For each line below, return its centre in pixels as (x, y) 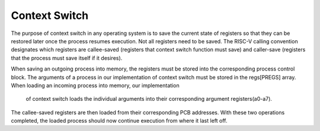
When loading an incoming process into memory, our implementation (95, 85)
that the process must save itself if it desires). (67, 58)
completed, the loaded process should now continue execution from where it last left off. (119, 121)
